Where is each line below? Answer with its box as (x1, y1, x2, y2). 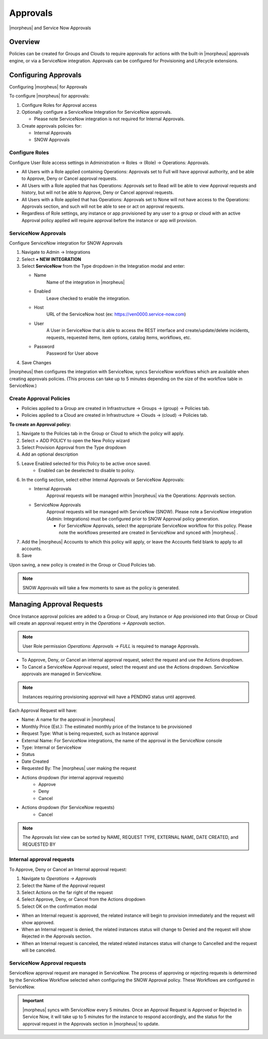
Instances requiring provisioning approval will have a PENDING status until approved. (22, 694, 196, 700)
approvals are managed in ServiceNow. (21, 671, 102, 677)
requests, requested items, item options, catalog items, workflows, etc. (46, 334, 192, 340)
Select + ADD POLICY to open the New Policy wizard (21, 437, 130, 443)
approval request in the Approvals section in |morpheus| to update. (22, 1021, 160, 1027)
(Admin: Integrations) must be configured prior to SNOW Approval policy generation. (46, 516, 219, 522)
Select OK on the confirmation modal (21, 903, 97, 909)
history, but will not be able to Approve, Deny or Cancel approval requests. (21, 189, 174, 196)
